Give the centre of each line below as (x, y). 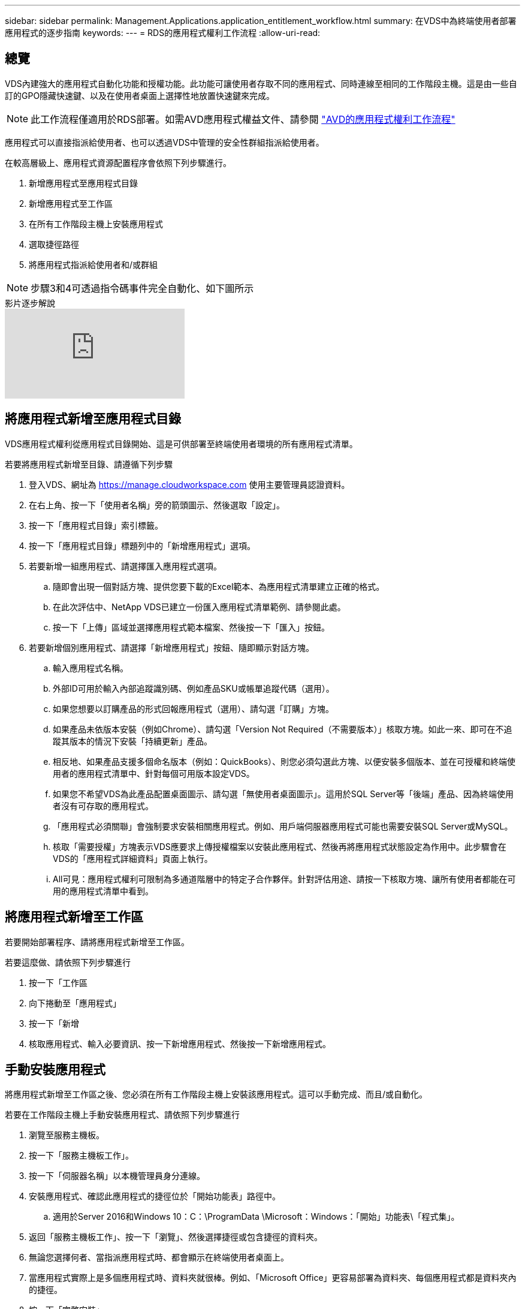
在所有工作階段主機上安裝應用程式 (96, 224)
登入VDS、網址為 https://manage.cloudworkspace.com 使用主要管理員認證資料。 (189, 484)
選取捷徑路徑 (54, 244)
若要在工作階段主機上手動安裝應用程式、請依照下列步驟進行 (122, 1115)
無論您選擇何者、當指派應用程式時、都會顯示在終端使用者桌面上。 (159, 1257)
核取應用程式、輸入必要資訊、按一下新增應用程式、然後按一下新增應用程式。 (180, 1043)
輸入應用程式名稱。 (90, 668)
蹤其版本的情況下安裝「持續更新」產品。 (132, 741)
